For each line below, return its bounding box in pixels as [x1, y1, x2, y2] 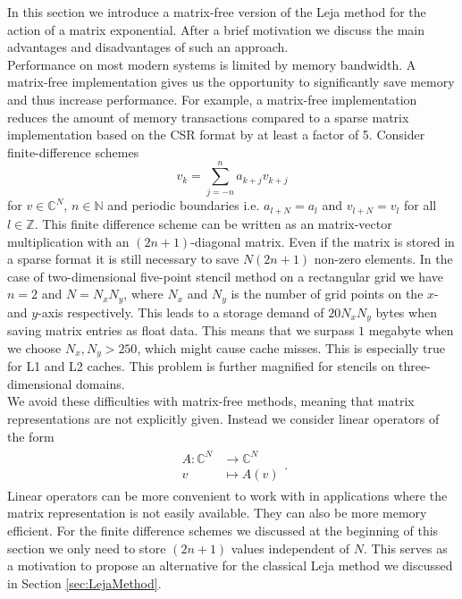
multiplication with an [7, 232, 130, 250]
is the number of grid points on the [231, 284, 424, 303]
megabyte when [368, 321, 454, 340]
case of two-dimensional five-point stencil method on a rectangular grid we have [7, 266, 443, 285]
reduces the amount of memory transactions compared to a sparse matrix [7, 107, 409, 126]
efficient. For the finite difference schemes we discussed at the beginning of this [7, 521, 439, 539]
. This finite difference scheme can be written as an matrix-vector [34, 214, 392, 232]
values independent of [231, 538, 350, 557]
